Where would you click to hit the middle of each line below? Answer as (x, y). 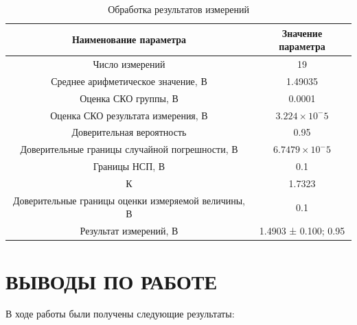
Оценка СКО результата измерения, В (129, 115)
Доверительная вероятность (129, 132)
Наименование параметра (129, 39)
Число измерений (129, 64)
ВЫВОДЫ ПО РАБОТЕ (112, 281)
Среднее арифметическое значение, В (129, 81)
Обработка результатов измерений (178, 9)
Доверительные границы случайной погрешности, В (129, 149)
